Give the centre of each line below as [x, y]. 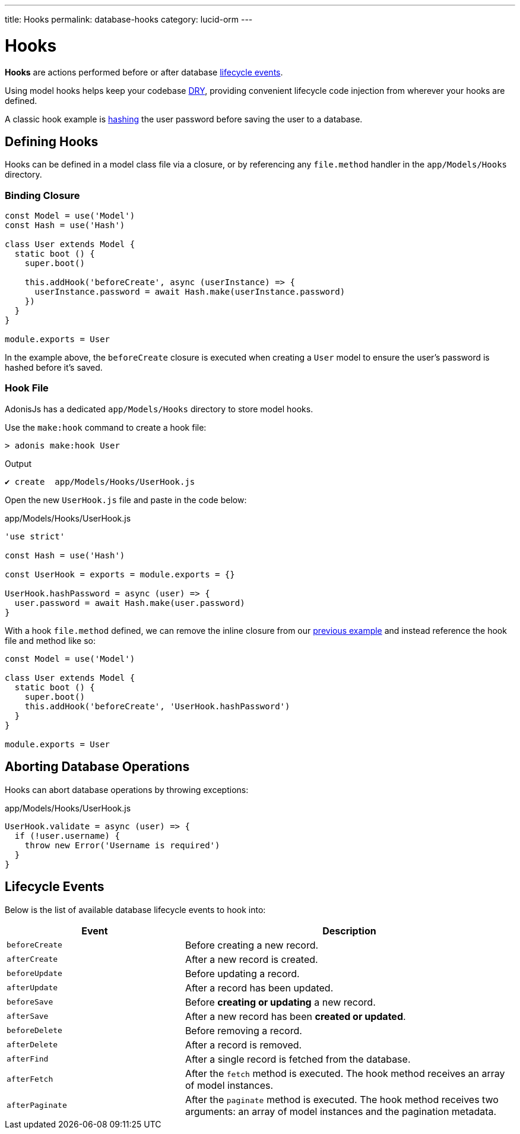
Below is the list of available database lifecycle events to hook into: [135, 909]
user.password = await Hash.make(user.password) [130, 603]
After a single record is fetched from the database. [298, 1059]
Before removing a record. [243, 1030]
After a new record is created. [251, 959]
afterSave [28, 1016]
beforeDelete [34, 1031]
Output [18, 463]
